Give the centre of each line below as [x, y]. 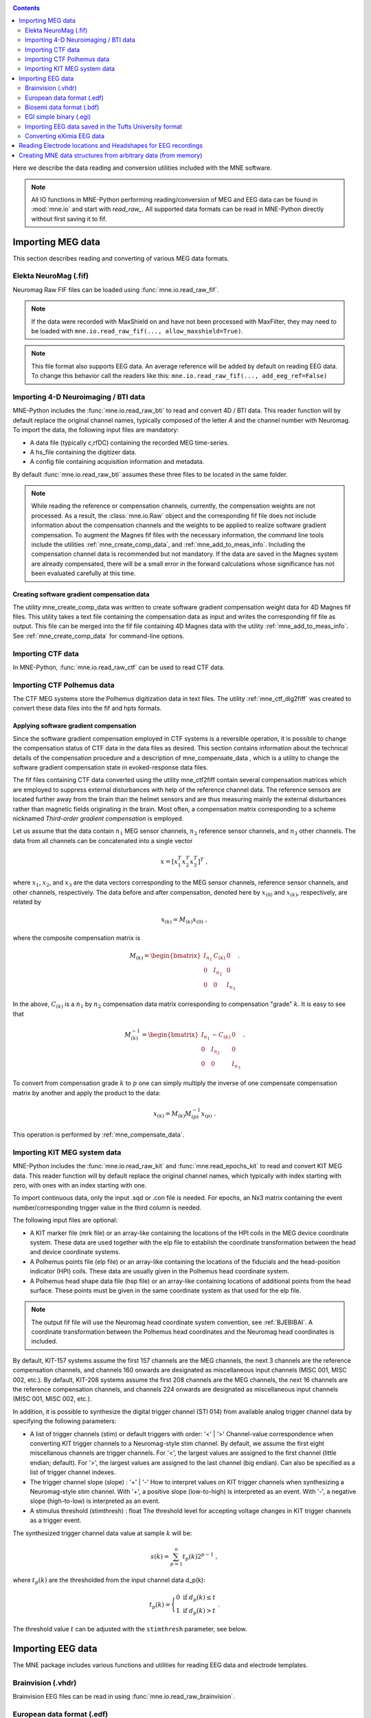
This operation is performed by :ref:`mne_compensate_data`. [99, 1135]
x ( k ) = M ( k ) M [172, 1115]
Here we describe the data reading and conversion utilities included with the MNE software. [142, 168]
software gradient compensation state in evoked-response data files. [111, 767]
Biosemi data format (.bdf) [62, 107]
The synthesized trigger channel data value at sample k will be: [102, 1533]
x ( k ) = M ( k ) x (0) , [184, 921]
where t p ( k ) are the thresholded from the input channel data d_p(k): [109, 1581]
